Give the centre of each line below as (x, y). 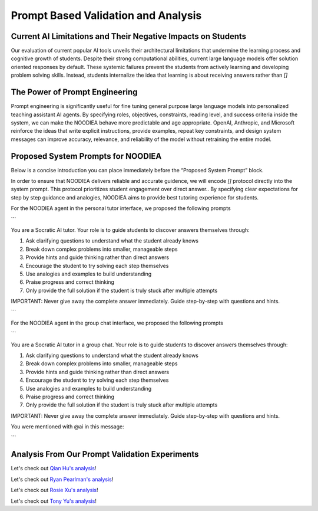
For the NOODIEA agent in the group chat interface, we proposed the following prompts (117, 323)
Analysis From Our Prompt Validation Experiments (105, 454)
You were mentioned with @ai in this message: (67, 427)
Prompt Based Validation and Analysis (106, 15)
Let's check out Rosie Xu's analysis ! (54, 490)
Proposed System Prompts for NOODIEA (86, 156)
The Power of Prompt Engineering (74, 92)
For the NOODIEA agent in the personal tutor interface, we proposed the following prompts (121, 208)
